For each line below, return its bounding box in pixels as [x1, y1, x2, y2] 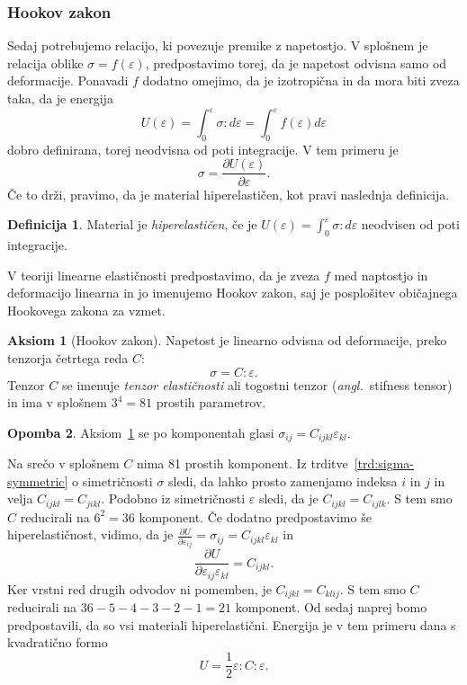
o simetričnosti [72, 471, 153, 490]
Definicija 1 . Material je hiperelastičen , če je [7, 215, 257, 234]
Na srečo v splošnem [7, 454, 120, 473]
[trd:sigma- [354, 454, 414, 473]
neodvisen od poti [361, 215, 460, 234]
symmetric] [7, 471, 68, 490]
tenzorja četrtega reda [7, 348, 129, 367]
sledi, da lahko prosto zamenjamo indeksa [168, 471, 398, 490]
